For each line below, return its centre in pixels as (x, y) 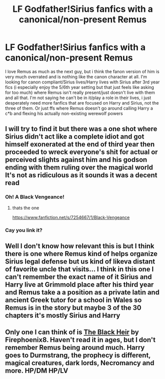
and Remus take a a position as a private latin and (82, 292)
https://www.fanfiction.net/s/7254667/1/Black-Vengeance (71, 217)
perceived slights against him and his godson (76, 160)
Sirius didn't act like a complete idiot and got (75, 137)
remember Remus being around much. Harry (75, 348)
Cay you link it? (24, 230)
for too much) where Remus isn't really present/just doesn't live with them (80, 92)
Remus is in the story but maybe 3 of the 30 (73, 308)
